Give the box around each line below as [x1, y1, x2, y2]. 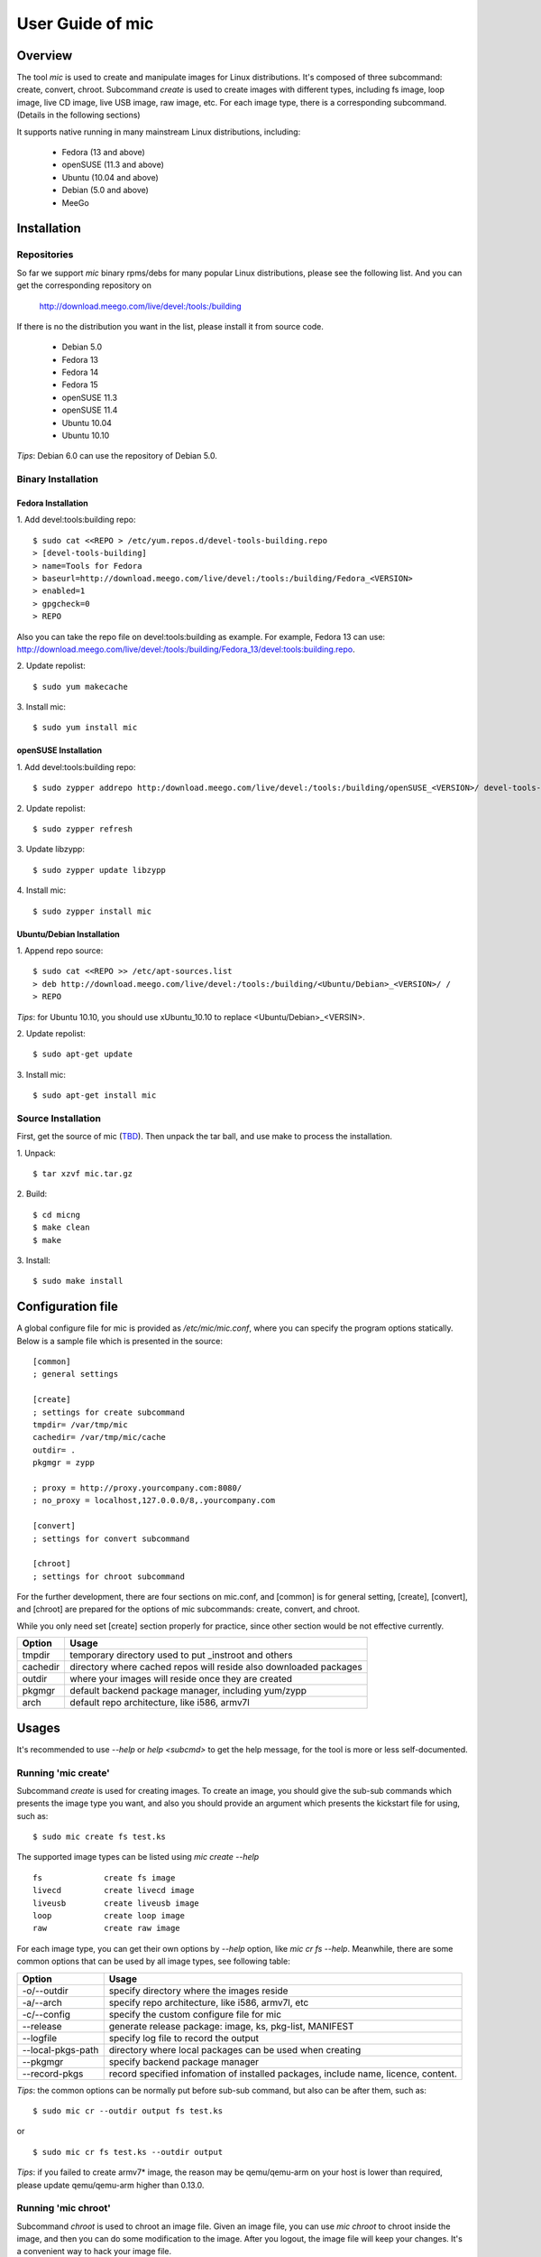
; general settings [32, 1369, 119, 1379]
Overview [16, 48, 73, 63]
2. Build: [16, 1188, 48, 1200]
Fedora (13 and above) [61, 147, 146, 158]
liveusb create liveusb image [32, 1898, 200, 1909]
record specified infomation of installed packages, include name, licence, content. [108, 2067, 457, 2080]
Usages [16, 1720, 60, 1735]
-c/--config [22, 2008, 71, 2020]
